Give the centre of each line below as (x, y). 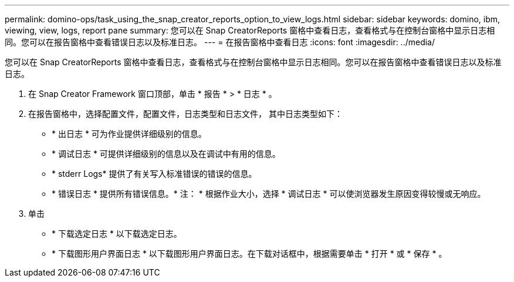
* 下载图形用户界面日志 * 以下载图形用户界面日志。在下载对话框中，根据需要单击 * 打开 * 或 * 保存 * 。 (249, 254)
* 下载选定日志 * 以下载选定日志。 (117, 234)
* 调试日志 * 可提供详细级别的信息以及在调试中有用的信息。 (166, 154)
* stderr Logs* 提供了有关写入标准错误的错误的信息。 (154, 174)
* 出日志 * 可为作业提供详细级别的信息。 (129, 134)
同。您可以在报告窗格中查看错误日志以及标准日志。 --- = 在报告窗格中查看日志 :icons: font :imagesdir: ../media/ (220, 42)
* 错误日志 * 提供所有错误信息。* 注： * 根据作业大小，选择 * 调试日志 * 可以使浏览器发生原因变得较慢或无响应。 (269, 194)
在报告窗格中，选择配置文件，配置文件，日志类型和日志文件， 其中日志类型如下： (185, 114)
